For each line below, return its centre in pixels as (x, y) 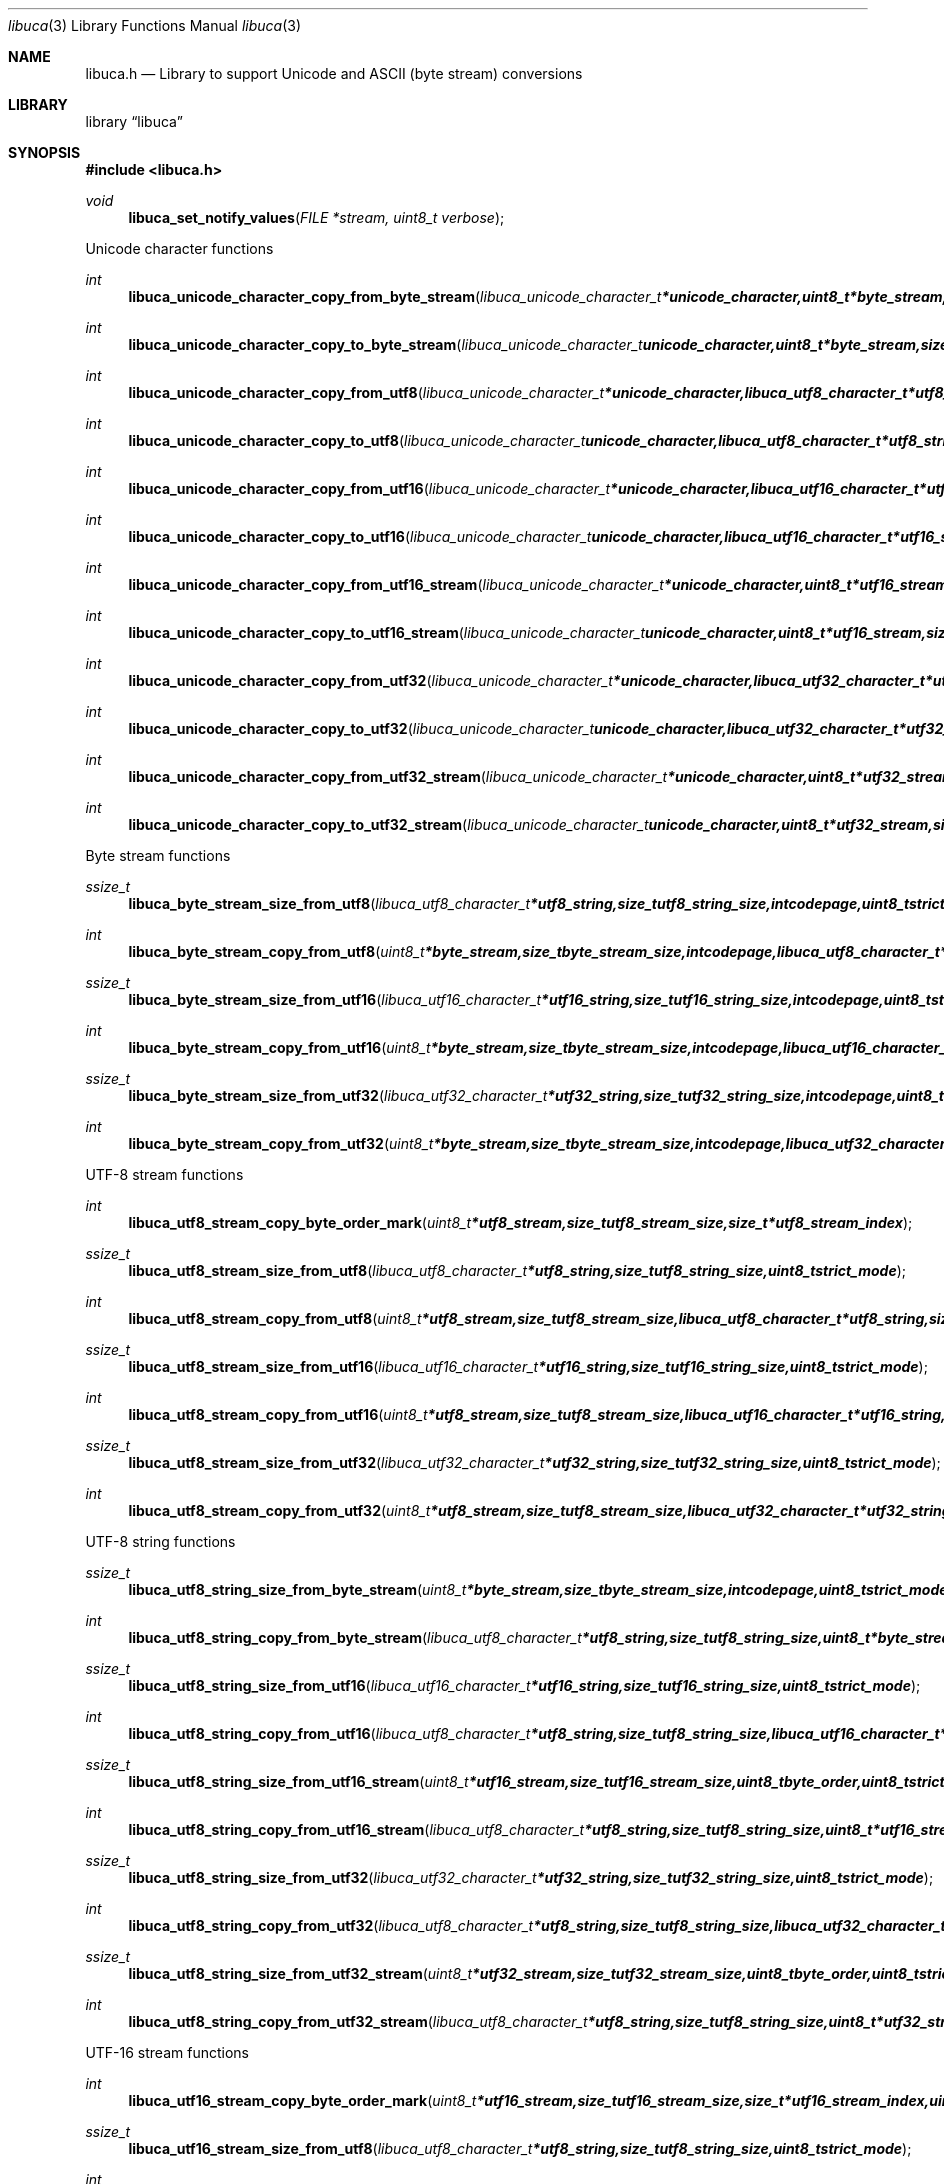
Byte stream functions (158, 855)
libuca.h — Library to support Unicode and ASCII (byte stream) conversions (334, 73)
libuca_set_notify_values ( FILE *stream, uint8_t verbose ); (316, 217)
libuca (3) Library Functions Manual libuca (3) (155, 25)
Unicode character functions (179, 248)
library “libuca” (134, 121)
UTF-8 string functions (160, 1541)
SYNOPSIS (44, 152)
